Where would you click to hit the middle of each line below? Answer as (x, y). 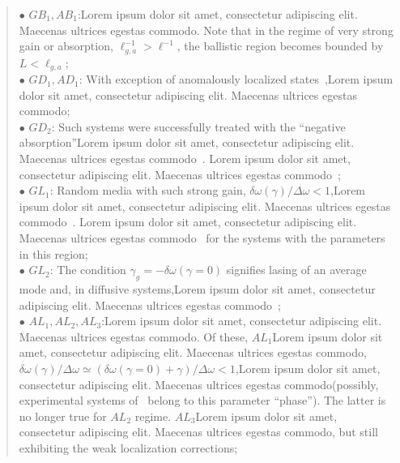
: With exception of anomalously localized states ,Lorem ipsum (236, 79)
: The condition (88, 270)
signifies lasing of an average (296, 270)
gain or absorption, (66, 46)
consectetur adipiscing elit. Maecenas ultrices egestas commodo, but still (198, 432)
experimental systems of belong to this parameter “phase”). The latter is (202, 400)
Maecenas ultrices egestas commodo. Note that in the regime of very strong (206, 30)
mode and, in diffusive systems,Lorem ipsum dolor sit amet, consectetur (197, 289)
